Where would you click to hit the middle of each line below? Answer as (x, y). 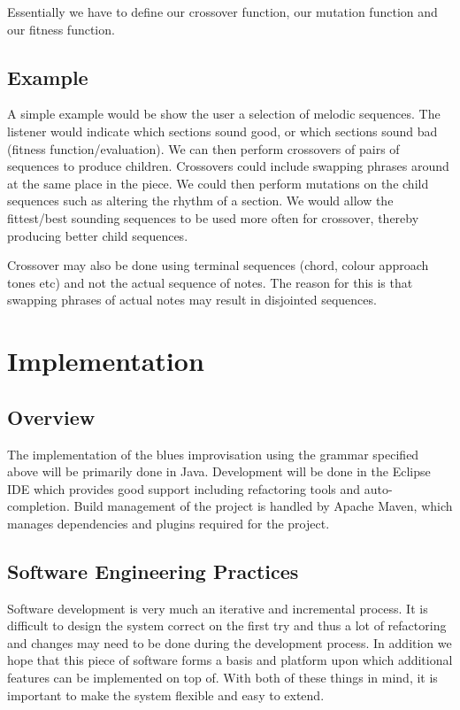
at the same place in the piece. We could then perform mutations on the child (218, 183)
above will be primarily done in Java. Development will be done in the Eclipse (219, 471)
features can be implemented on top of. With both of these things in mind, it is (222, 678)
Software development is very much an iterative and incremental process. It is (218, 608)
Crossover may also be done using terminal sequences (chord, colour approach (218, 265)
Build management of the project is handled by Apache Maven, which (263, 506)
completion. (38, 506)
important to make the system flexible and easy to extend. (166, 695)
